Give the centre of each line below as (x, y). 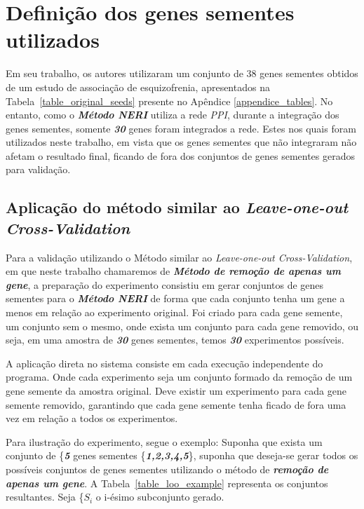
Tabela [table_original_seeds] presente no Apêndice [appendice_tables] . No (169, 101)
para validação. (38, 169)
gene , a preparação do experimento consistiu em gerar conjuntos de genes (165, 284)
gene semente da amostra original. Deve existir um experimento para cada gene (176, 391)
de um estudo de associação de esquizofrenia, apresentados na (138, 87)
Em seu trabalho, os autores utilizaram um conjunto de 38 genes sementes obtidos (182, 73)
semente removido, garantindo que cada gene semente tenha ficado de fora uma (176, 404)
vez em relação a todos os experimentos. (92, 418)
